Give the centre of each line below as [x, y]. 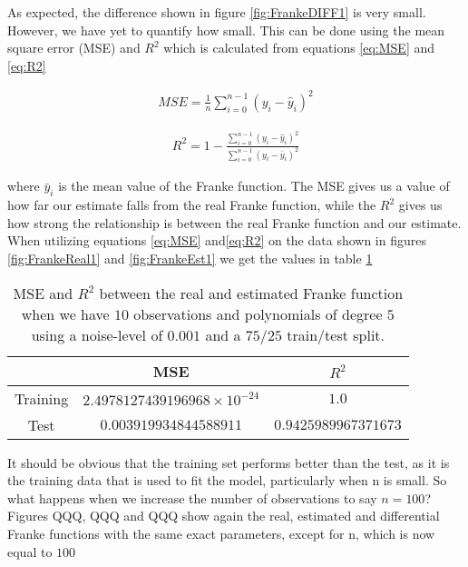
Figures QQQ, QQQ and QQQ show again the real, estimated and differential [224, 516]
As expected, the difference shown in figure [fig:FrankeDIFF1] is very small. [217, 12]
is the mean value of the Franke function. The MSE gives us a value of [254, 186]
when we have [65, 313]
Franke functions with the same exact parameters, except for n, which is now [221, 534]
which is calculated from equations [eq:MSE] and [299, 48]
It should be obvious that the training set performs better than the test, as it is [229, 462]
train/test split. [336, 334]
